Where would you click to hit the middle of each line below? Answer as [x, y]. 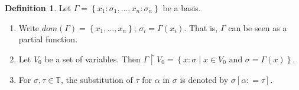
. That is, [201, 27]
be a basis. [182, 8]
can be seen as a [258, 27]
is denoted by [204, 80]
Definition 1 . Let [38, 8]
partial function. [48, 39]
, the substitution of [97, 80]
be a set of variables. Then [92, 59]
